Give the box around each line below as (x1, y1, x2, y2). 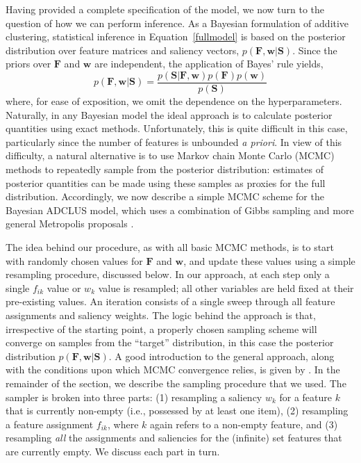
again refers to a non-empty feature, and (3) (149, 416, 338, 431)
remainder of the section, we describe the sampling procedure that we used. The (6, 375, 346, 390)
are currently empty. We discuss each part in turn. (6, 444, 220, 458)
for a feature (279, 389, 333, 404)
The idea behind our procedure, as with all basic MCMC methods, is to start (6, 239, 335, 254)
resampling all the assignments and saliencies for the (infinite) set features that (6, 430, 342, 445)
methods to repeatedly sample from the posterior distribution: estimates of (6, 162, 324, 176)
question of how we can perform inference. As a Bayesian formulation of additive (6, 15, 349, 30)
